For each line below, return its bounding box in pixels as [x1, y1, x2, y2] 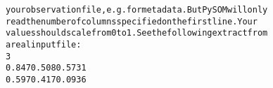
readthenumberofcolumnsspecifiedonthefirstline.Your [6, 16, 258, 27]
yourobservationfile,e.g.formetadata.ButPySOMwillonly [6, 5, 268, 15]
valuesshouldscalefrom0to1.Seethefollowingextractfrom [6, 28, 268, 38]
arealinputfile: [6, 39, 82, 50]
